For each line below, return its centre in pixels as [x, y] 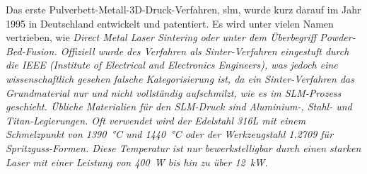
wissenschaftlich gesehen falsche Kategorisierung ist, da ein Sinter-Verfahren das [180, 78]
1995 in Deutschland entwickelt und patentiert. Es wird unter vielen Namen [170, 23]
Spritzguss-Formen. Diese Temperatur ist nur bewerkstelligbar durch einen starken [183, 147]
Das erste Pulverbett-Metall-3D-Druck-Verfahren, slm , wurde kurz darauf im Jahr [183, 9]
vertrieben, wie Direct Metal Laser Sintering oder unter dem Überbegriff [161, 37]
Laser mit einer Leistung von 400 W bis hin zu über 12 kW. [137, 162]
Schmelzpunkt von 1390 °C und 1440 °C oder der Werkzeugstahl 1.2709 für [170, 134]
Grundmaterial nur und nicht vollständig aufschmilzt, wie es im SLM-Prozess [174, 92]
